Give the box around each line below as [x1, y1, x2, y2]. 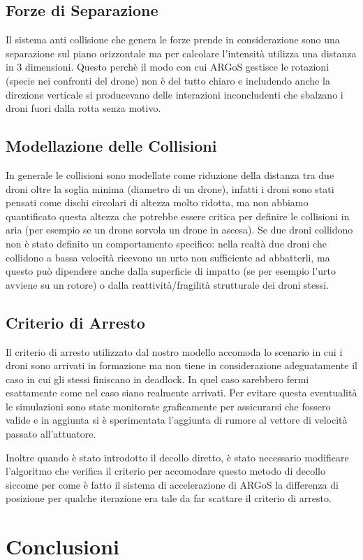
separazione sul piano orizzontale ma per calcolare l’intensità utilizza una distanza [6, 45, 357, 60]
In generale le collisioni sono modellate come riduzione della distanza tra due [6, 167, 334, 182]
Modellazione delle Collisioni [6, 135, 217, 157]
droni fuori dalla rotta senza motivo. [6, 101, 161, 115]
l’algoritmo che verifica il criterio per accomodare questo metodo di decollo [6, 464, 326, 478]
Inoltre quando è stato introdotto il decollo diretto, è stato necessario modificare [6, 450, 349, 464]
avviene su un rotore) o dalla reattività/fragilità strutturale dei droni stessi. [6, 277, 329, 292]
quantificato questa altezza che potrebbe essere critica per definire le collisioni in [6, 208, 350, 223]
